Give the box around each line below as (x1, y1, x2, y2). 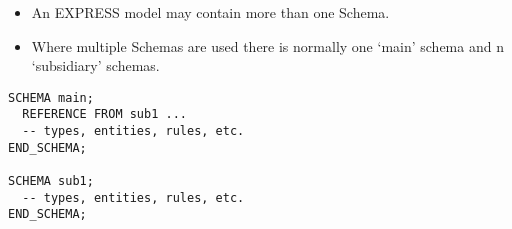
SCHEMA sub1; (8, 174, 94, 189)
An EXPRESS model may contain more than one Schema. (31, 2, 390, 22)
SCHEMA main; (8, 90, 94, 105)
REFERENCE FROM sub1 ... (22, 107, 187, 122)
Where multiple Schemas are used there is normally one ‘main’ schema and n (31, 35, 504, 56)
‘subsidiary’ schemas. (31, 55, 160, 76)
